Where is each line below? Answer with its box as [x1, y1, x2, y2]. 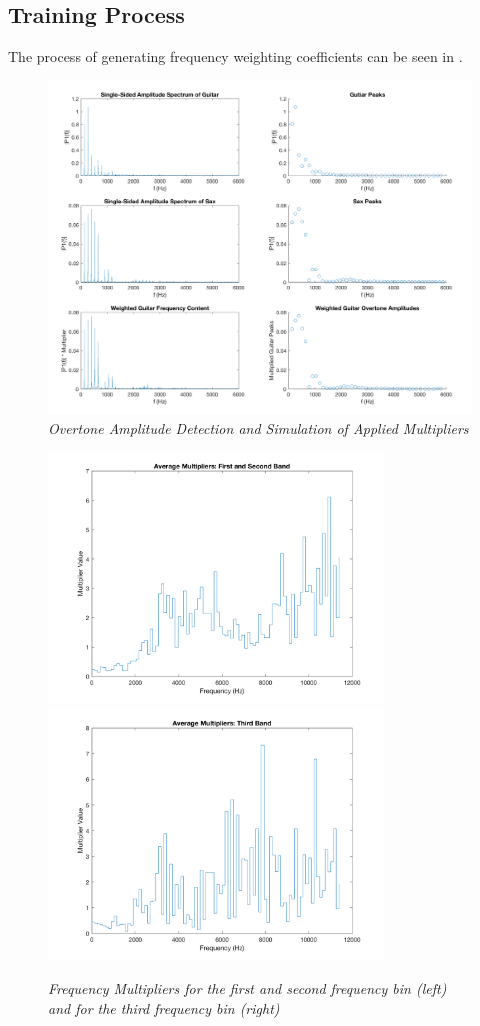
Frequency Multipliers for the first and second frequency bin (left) [48, 978, 447, 999]
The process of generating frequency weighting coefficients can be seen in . [8, 46, 463, 67]
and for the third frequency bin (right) [48, 998, 280, 1019]
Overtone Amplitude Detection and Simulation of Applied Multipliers [48, 417, 469, 438]
